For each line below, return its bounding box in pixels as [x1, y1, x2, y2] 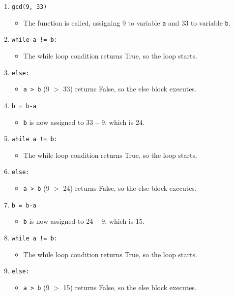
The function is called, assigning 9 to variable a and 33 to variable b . [23, 17, 231, 28]
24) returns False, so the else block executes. [63, 183, 197, 193]
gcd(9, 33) [11, 3, 47, 10]
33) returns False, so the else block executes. [63, 84, 197, 94]
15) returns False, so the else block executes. [63, 282, 197, 292]
